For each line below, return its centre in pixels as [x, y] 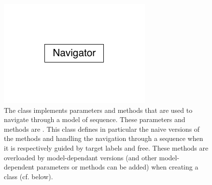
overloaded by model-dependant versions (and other [80, 157]
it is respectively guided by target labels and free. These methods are [106, 147]
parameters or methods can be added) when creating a [117, 167]
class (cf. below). [28, 176]
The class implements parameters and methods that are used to [98, 110]
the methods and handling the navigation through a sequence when [104, 138]
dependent [19, 167]
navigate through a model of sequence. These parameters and [95, 119]
